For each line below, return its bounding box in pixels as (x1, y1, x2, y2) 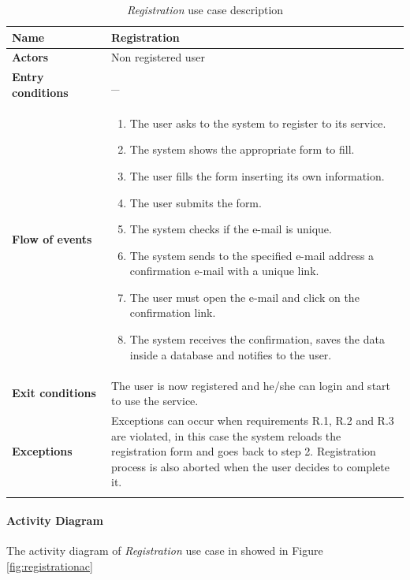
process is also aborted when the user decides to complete (111, 458, 389, 474)
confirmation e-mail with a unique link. (129, 262, 319, 279)
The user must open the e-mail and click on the (129, 288, 360, 305)
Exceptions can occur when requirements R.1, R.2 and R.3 (111, 411, 394, 428)
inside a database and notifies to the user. (129, 346, 332, 362)
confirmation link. (129, 304, 216, 321)
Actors (12, 49, 49, 65)
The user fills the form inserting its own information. (129, 167, 385, 184)
